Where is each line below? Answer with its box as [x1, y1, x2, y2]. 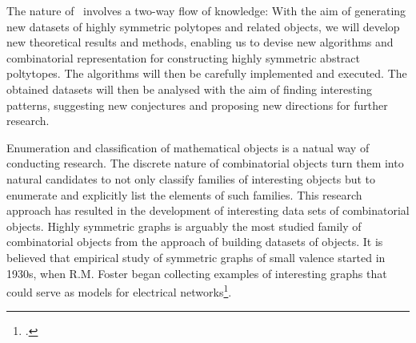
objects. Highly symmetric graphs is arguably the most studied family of [6, 217, 362, 234]
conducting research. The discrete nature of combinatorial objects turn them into [6, 155, 404, 171]
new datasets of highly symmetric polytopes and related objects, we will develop [6, 18, 400, 34]
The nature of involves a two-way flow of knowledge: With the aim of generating [6, 2, 406, 18]
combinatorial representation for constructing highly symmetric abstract [6, 49, 360, 66]
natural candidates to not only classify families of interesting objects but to [6, 170, 376, 187]
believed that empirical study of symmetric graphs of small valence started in [6, 248, 386, 265]
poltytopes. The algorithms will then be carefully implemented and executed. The [6, 65, 407, 82]
